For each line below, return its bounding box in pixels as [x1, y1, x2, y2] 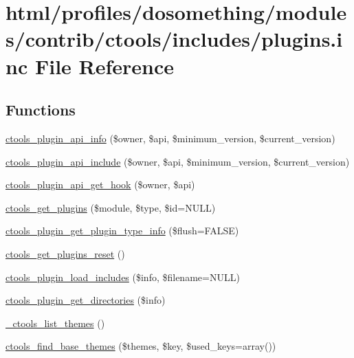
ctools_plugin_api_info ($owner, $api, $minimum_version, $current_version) [5, 131, 335, 145]
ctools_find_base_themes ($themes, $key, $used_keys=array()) [5, 339, 276, 353]
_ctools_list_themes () [5, 315, 105, 330]
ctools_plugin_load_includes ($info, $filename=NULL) [5, 269, 240, 284]
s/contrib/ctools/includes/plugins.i [5, 25, 343, 53]
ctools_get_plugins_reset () [5, 246, 125, 260]
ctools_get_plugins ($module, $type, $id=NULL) [5, 200, 216, 214]
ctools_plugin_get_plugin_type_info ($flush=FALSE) [5, 223, 239, 238]
